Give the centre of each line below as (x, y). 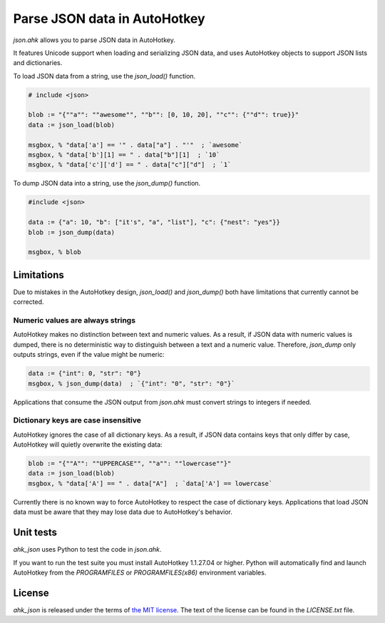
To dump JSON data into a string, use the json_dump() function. (107, 183)
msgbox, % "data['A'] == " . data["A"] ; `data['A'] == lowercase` (150, 483)
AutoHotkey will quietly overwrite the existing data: (88, 445)
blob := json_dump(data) (72, 232)
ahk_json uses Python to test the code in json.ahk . (87, 549)
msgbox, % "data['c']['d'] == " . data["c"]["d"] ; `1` (130, 165)
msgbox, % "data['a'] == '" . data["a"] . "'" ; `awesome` (135, 145)
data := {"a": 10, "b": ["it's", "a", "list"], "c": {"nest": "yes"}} (154, 222)
